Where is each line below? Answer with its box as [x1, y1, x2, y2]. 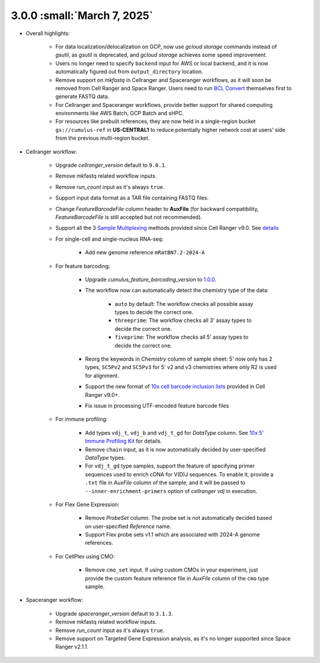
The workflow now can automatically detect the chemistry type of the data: [85, 287, 269, 294]
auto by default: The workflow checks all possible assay [114, 300, 254, 307]
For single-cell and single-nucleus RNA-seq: [55, 235, 164, 242]
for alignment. [85, 372, 120, 379]
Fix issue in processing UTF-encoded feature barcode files [85, 402, 229, 409]
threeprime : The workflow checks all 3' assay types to [114, 317, 252, 324]
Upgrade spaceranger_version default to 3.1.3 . [55, 610, 173, 617]
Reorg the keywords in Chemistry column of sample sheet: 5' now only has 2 [85, 355, 273, 362]
